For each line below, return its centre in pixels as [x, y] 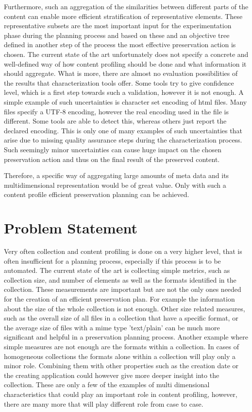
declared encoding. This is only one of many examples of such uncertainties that [123, 130]
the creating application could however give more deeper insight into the [112, 375]
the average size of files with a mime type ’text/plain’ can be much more [112, 327]
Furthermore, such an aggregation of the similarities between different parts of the [126, 6]
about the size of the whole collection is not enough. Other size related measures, [125, 308]
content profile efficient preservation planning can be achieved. [97, 194]
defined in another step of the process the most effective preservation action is [120, 45]
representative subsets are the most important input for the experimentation [118, 26]
